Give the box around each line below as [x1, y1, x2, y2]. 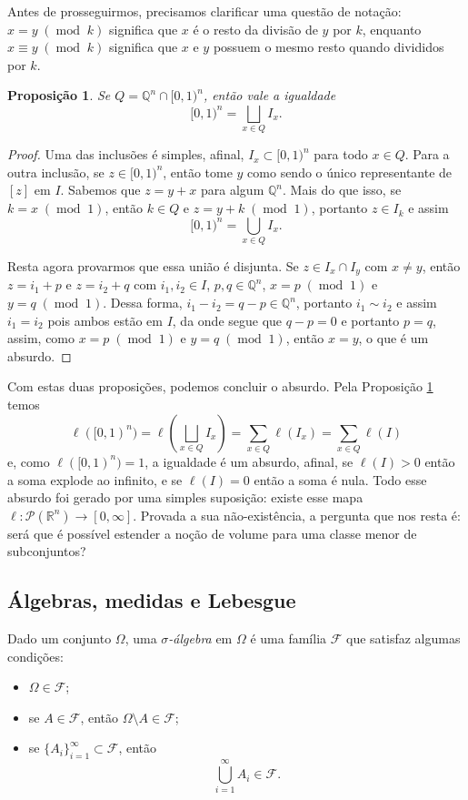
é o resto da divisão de [193, 19, 318, 38]
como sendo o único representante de [247, 162, 453, 181]
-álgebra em [168, 629, 233, 648]
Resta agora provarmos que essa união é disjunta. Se [7, 257, 299, 275]
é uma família [250, 629, 327, 648]
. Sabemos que [60, 180, 141, 199]
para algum [201, 180, 264, 199]
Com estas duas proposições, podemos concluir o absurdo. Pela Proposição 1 [7, 377, 433, 396]
